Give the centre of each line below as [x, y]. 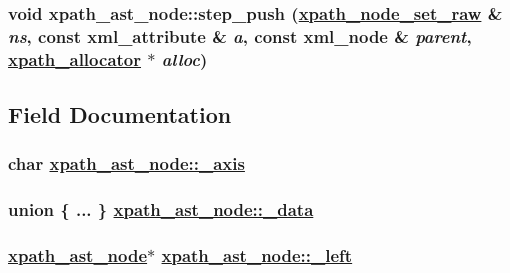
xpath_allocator [75, 58]
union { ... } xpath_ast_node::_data [161, 209]
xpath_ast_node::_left [257, 255]
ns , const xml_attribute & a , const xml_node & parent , [240, 35]
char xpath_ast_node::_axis [126, 163]
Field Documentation [120, 114]
